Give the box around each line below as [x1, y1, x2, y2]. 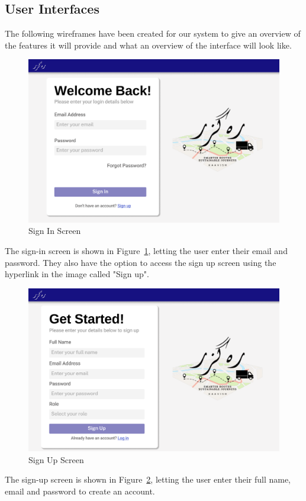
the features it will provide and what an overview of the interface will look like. [5, 38, 292, 51]
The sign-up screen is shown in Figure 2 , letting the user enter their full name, [5, 473, 291, 486]
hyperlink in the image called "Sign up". [5, 268, 149, 280]
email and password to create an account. [5, 484, 155, 497]
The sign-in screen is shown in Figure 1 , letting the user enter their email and [5, 244, 288, 256]
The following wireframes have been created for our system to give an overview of [5, 27, 301, 40]
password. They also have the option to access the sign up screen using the [5, 256, 276, 268]
